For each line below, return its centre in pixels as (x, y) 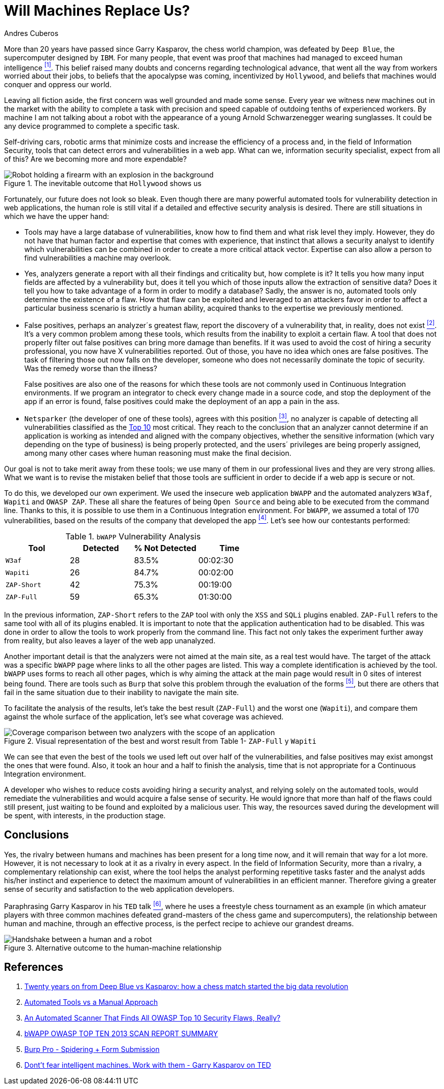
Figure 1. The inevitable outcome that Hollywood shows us (103, 184)
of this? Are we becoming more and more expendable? (96, 159)
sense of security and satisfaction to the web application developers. (119, 889)
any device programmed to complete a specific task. (92, 126)
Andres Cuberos (31, 33)
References (34, 967)
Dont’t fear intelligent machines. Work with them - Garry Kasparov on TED (148, 1065)
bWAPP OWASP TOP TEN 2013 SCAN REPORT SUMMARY (121, 1034)
